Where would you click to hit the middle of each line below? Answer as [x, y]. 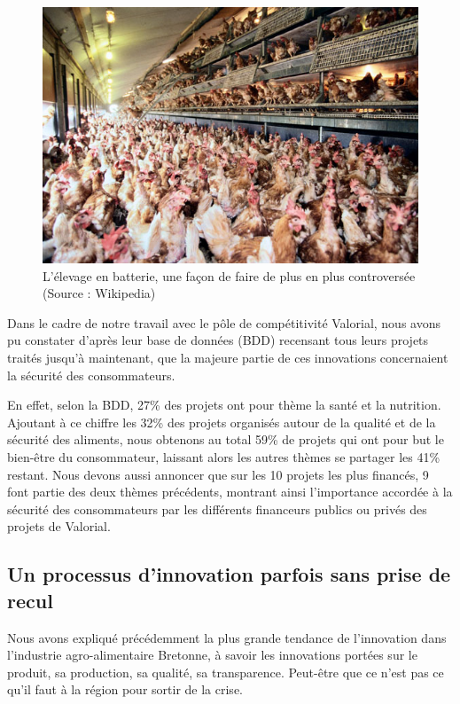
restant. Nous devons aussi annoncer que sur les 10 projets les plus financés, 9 [218, 474]
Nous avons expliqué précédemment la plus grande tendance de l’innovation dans [227, 637]
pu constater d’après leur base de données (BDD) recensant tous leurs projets [218, 340]
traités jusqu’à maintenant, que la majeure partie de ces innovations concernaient [228, 358]
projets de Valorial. [59, 526]
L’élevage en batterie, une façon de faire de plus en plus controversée [229, 275]
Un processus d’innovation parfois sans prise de [229, 574]
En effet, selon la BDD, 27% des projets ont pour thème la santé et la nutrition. [224, 405]
